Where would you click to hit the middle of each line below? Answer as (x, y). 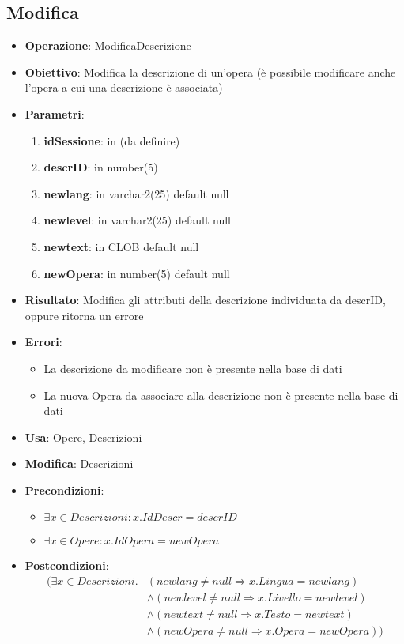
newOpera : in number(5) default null (137, 273)
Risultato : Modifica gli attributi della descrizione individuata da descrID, (205, 300)
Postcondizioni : (67, 565)
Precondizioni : (64, 490)
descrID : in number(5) (101, 167)
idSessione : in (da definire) (112, 140)
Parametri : (55, 113)
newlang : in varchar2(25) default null (136, 193)
